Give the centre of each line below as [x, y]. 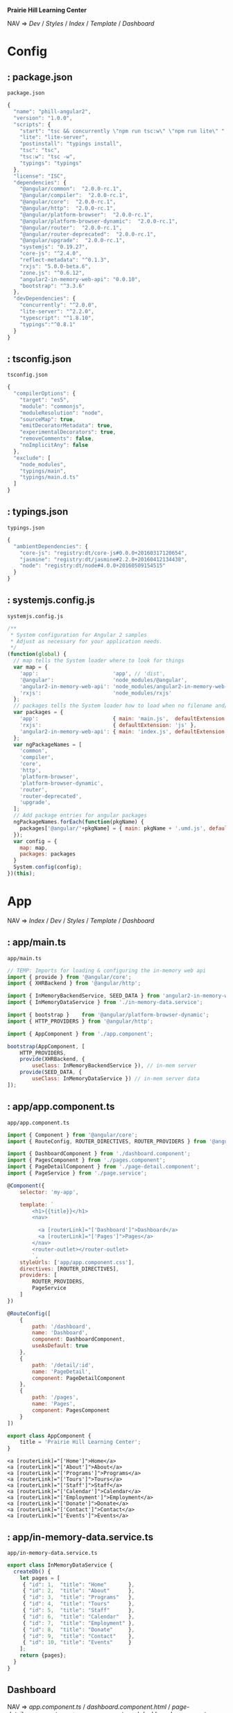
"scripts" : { [32, 124]
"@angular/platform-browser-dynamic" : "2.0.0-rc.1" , [99, 221]
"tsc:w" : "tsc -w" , [48, 157]
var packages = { [38, 713]
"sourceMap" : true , [48, 419]
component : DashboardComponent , [79, 1339]
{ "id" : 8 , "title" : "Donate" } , [79, 1630]
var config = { [35, 841]
